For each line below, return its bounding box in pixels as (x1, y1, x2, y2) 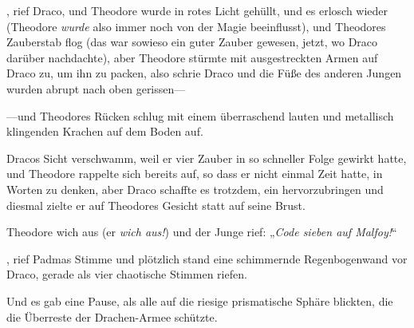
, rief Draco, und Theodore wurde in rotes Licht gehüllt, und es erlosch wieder (6, 2, 388, 18)
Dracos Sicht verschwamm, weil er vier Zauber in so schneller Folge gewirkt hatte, (6, 149, 407, 166)
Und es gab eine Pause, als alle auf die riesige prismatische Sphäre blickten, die (6, 292, 393, 309)
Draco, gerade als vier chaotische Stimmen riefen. (6, 266, 247, 283)
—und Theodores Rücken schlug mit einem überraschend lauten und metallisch (6, 107, 394, 124)
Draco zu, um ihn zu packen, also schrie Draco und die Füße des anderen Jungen (6, 65, 402, 81)
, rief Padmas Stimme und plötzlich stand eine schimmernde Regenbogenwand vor (6, 250, 408, 267)
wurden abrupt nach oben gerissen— (6, 80, 186, 97)
